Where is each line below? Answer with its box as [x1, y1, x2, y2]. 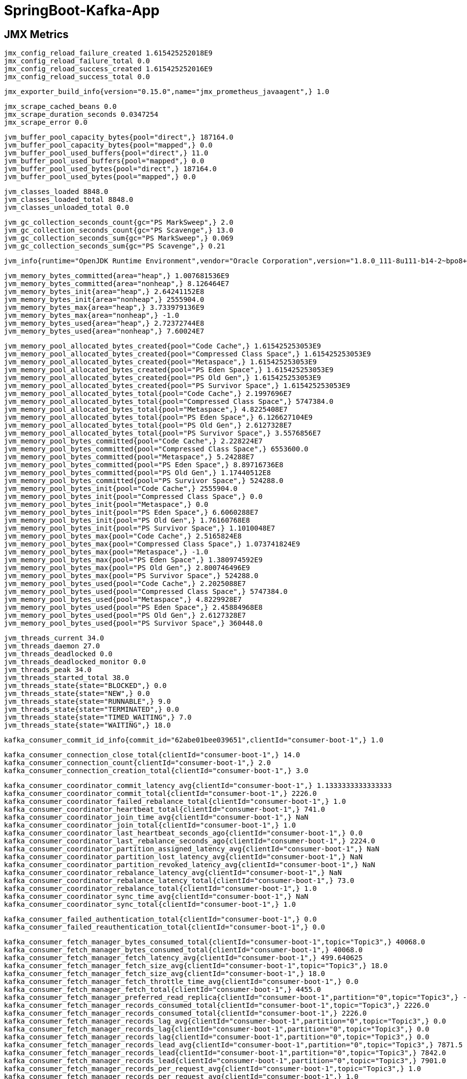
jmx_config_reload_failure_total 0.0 [4, 57, 150, 65]
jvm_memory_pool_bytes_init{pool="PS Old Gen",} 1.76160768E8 [4, 516, 250, 525]
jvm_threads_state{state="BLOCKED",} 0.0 [4, 682, 167, 690]
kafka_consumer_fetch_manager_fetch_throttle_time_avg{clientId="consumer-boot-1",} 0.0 [4, 978, 359, 986]
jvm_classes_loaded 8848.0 [4, 188, 108, 196]
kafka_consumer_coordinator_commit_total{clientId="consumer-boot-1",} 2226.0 [4, 789, 317, 798]
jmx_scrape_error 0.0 [4, 118, 88, 127]
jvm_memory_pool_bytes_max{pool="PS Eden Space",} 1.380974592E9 [4, 556, 263, 564]
